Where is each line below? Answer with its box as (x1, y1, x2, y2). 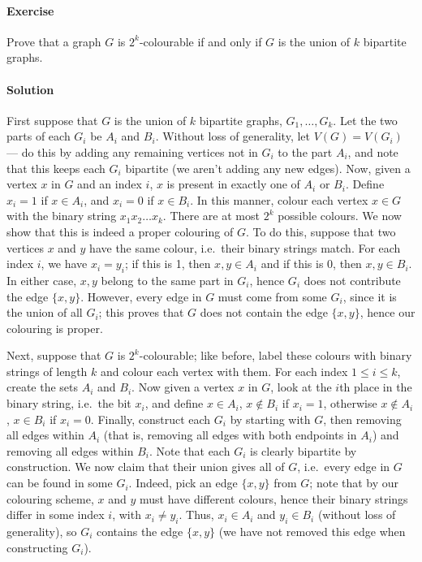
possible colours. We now (278, 207, 402, 224)
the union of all (6, 304, 83, 321)
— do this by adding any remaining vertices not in (6, 143, 258, 160)
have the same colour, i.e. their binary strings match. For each (89, 239, 401, 256)
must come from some (217, 287, 327, 305)
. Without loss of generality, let (155, 128, 310, 145)
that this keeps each (6, 159, 105, 176)
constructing (6, 538, 68, 556)
